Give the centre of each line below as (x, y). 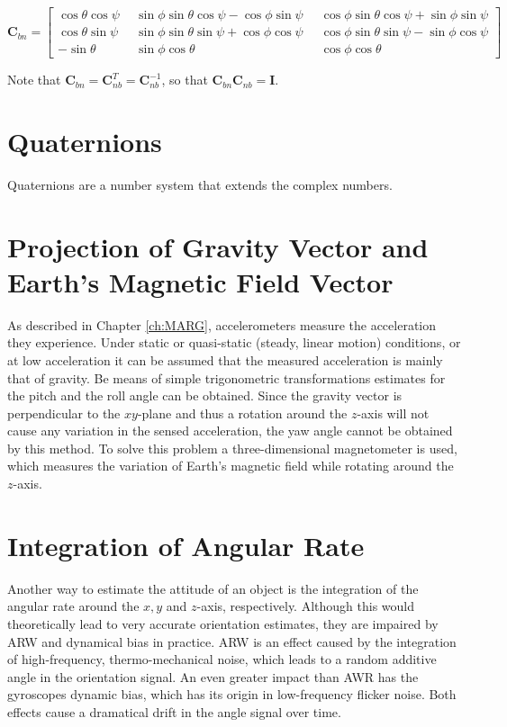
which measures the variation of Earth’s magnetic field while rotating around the (231, 466)
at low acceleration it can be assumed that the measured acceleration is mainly (225, 359)
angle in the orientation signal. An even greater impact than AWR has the (213, 676)
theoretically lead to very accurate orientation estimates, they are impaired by (223, 623)
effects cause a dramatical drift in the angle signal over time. (174, 711)
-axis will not (393, 413)
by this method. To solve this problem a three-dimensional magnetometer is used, (232, 448)
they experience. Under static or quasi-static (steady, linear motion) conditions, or (234, 342)
